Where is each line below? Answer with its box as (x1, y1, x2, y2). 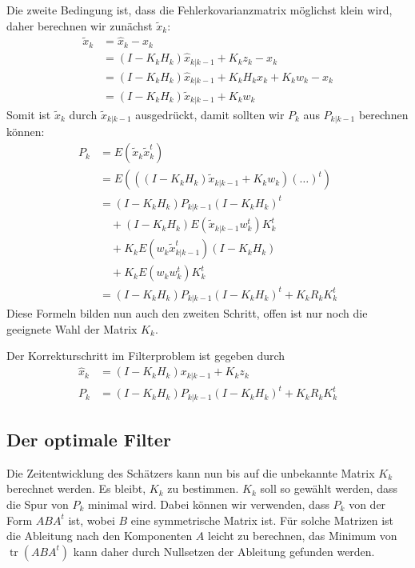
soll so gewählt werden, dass (260, 480, 397, 497)
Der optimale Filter (6, 427, 171, 452)
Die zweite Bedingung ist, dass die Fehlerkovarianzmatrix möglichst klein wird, (6, 2, 393, 18)
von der (349, 496, 386, 513)
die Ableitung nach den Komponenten (6, 527, 193, 544)
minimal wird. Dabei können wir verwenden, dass (88, 496, 329, 513)
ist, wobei (68, 511, 115, 528)
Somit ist (6, 106, 51, 122)
